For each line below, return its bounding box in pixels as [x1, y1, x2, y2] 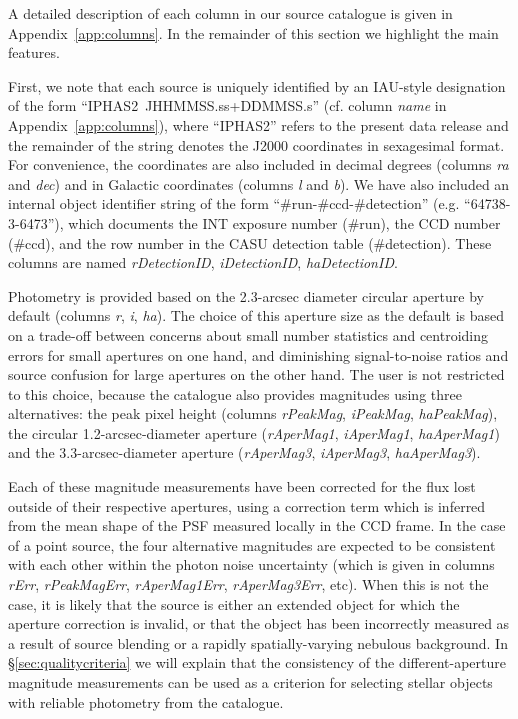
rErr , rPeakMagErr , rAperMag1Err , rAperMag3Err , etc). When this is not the [8, 574, 489, 595]
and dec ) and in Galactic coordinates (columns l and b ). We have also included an [8, 173, 510, 194]
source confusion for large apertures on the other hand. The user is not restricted [8, 364, 505, 385]
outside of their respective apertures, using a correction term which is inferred [8, 495, 486, 516]
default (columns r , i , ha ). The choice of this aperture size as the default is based [8, 305, 505, 326]
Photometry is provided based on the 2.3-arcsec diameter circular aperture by [8, 285, 484, 306]
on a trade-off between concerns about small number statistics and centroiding [8, 324, 489, 345]
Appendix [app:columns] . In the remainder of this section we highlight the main [8, 22, 499, 43]
